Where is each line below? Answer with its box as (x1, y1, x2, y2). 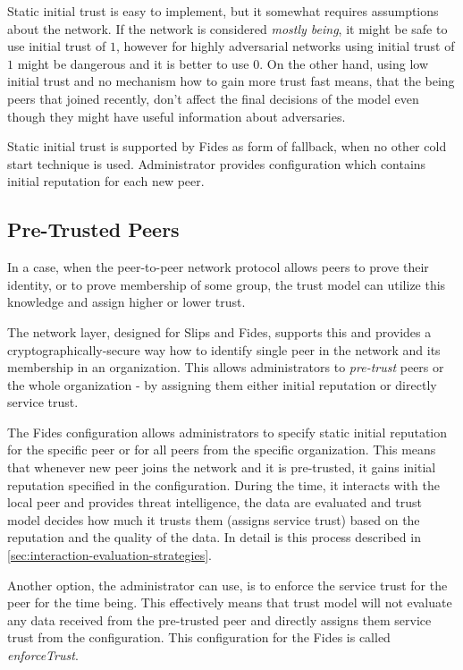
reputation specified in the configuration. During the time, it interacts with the (7, 475, 440, 494)
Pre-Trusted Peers (7, 216, 180, 243)
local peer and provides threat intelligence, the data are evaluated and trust (7, 493, 422, 512)
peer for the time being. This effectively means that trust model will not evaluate (7, 593, 452, 612)
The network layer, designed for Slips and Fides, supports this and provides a (7, 322, 432, 341)
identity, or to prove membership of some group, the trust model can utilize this (7, 275, 446, 293)
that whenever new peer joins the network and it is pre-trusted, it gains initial (7, 458, 436, 477)
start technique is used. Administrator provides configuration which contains (7, 154, 426, 173)
